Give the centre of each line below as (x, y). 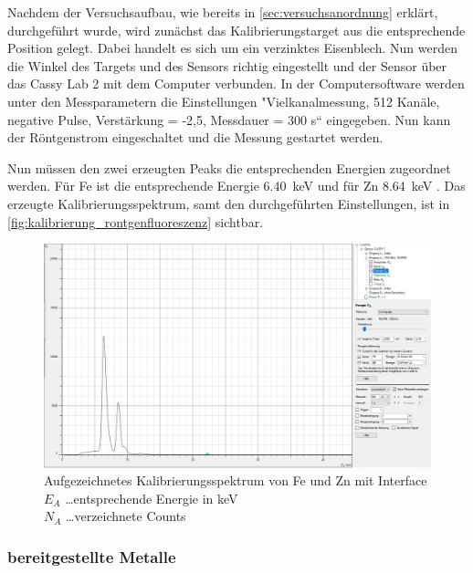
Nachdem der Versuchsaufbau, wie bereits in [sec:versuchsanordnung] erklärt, (223, 12)
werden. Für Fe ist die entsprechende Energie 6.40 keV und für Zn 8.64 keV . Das (236, 186)
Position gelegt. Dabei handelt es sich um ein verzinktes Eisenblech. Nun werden (232, 48)
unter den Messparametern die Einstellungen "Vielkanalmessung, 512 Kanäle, (224, 101)
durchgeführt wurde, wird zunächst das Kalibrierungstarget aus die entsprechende (236, 30)
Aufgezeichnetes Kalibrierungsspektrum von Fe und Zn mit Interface (236, 480)
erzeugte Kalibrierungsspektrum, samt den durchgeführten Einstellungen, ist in (229, 203)
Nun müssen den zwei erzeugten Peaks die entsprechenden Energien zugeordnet (229, 167)
